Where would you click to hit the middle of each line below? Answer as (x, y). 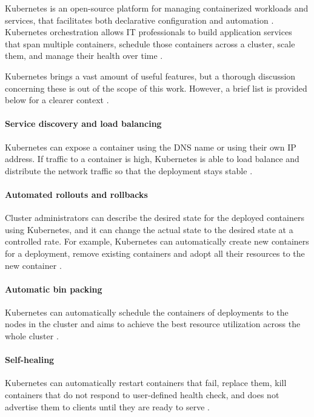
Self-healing (30, 360)
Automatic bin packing (54, 289)
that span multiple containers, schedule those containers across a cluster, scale (150, 43)
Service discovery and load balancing (83, 124)
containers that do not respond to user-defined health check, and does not (142, 395)
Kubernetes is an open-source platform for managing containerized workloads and (157, 8)
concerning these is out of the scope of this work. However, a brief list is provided (156, 88)
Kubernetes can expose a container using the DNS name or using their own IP (151, 147)
